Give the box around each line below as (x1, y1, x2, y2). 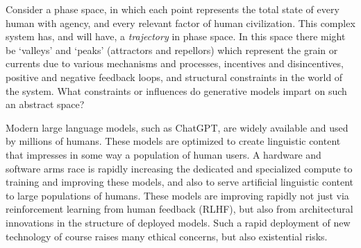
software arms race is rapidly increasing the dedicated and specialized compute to (6, 161, 353, 175)
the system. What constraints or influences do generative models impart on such (6, 83, 347, 98)
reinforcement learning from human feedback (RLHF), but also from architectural (6, 202, 353, 216)
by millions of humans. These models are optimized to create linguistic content (6, 134, 341, 148)
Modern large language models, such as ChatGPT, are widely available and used (6, 120, 349, 134)
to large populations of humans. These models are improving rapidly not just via (6, 188, 349, 202)
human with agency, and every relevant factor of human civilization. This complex (6, 15, 355, 30)
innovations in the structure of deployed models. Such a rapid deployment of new (6, 215, 351, 229)
